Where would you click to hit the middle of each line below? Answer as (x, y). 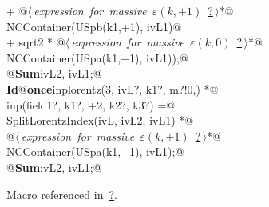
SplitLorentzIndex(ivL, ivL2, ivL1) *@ (100, 120)
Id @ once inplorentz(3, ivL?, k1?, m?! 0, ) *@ (113, 88)
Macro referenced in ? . (62, 194)
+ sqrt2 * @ (36, 42)
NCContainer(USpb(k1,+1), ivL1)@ (94, 26)
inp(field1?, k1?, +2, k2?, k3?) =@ (91, 104)
